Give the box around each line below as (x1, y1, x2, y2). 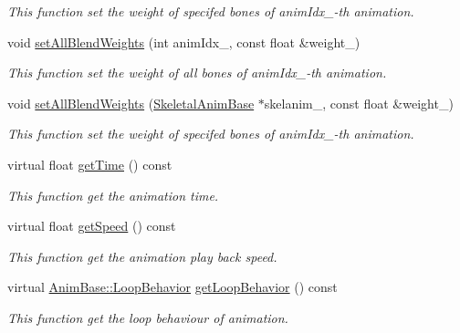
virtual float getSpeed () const (7, 216, 176, 235)
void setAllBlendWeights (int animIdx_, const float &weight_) (7, 32, 361, 51)
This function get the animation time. (7, 185, 219, 204)
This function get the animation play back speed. (7, 246, 277, 265)
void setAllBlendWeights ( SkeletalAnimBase (7, 93, 255, 112)
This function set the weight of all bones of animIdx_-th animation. (7, 63, 387, 82)
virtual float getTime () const (7, 154, 172, 173)
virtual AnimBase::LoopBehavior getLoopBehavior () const (7, 277, 338, 297)
